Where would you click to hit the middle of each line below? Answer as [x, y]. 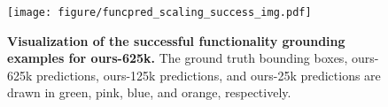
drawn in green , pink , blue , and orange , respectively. [149, 92]
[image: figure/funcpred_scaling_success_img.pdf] [159, 12]
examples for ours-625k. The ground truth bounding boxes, [178, 58]
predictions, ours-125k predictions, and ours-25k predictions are [209, 75]
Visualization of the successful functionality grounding [176, 40]
